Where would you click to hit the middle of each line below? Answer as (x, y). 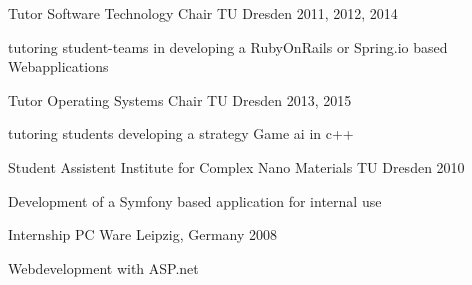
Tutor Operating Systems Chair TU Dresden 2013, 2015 (180, 99)
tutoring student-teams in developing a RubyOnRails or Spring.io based (228, 46)
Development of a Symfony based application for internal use (195, 200)
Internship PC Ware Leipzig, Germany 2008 (143, 234)
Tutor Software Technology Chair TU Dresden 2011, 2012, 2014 (203, 13)
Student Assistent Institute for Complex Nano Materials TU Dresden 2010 (236, 166)
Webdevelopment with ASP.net (103, 267)
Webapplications (58, 66)
